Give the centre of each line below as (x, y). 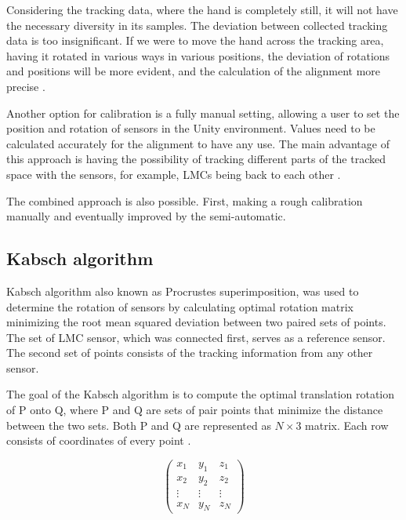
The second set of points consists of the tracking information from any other (190, 353)
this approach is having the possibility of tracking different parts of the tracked (196, 159)
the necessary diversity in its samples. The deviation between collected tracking (197, 25)
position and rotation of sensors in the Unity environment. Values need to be (191, 128)
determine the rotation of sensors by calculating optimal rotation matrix (180, 306)
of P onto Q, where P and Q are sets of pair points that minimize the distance (195, 410)
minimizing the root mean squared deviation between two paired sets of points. (196, 322)
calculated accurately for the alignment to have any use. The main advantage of (198, 143)
